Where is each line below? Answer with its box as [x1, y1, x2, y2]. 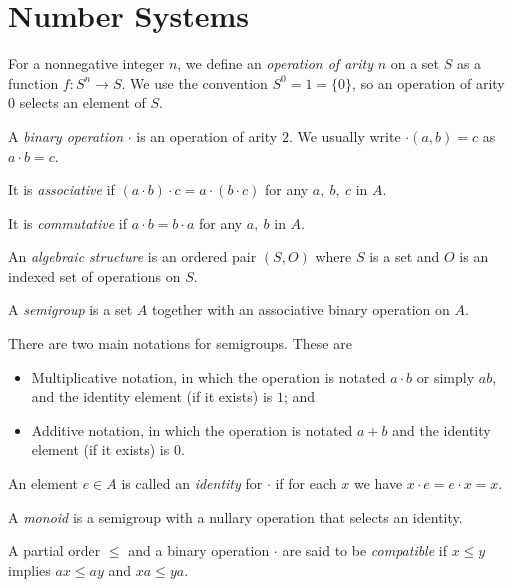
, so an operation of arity [352, 72, 505, 93]
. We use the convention [121, 72, 268, 93]
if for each [275, 473, 337, 494]
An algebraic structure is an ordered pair [8, 246, 257, 267]
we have [353, 473, 403, 494]
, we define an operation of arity [177, 53, 373, 74]
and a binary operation [128, 540, 270, 561]
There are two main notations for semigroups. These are [8, 333, 352, 354]
